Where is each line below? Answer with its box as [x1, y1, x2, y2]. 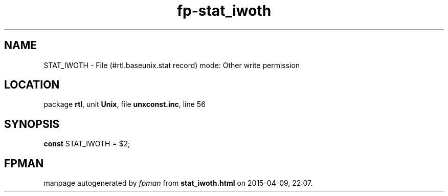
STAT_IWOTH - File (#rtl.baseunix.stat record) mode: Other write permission [43, 60, 300, 70]
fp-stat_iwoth [176, 2, 272, 19]
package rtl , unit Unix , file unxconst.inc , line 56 [43, 100, 206, 109]
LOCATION [4, 78, 60, 92]
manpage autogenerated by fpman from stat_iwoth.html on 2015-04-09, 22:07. [43, 179, 313, 188]
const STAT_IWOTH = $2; [43, 139, 130, 148]
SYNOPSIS [4, 117, 60, 130]
